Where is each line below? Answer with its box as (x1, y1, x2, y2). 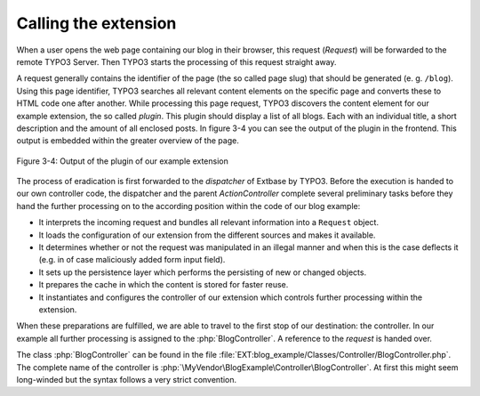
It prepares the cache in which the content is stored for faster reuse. (38, 279, 289, 290)
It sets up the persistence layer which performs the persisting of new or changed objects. (38, 267, 367, 278)
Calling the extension (16, 13, 177, 33)
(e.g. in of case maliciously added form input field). (38, 255, 226, 265)
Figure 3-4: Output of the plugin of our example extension (16, 156, 228, 166)
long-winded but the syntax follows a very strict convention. (16, 374, 237, 384)
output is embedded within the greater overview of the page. (16, 135, 239, 146)
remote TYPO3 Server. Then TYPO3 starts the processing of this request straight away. (16, 56, 337, 67)
